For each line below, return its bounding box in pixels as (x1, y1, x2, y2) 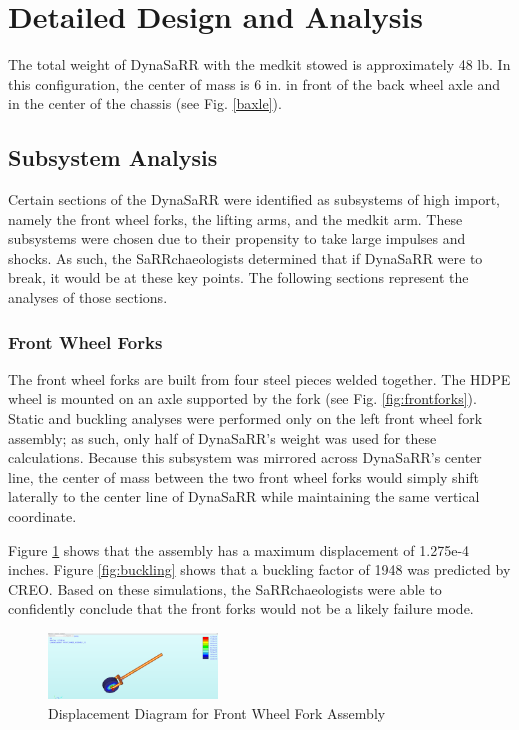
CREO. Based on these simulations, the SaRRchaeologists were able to (8, 578, 442, 599)
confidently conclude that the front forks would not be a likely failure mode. (8, 598, 474, 619)
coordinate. (8, 506, 77, 527)
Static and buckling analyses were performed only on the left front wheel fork (8, 408, 483, 429)
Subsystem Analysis (8, 142, 218, 173)
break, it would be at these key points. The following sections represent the (8, 267, 469, 288)
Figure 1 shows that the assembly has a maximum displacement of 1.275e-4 (8, 539, 470, 560)
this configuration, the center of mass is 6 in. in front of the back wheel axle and (8, 73, 500, 94)
